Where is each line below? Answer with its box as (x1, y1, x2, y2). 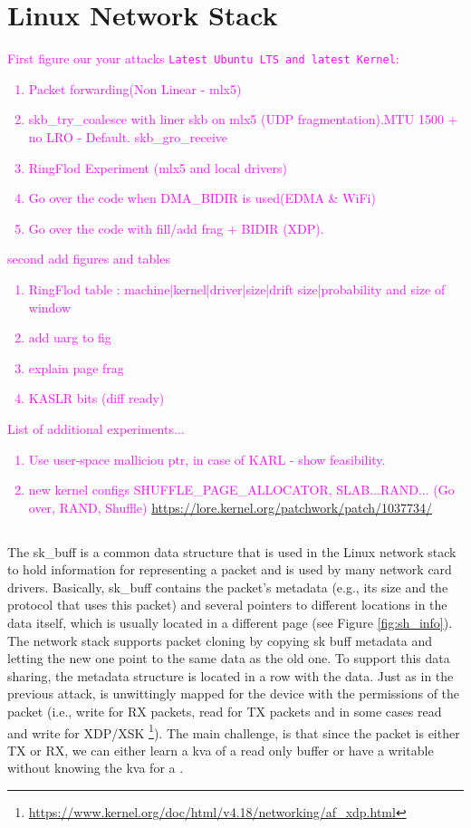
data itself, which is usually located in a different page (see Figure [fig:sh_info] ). (7, 613, 453, 632)
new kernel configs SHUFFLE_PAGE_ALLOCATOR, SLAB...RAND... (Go (28, 480, 455, 499)
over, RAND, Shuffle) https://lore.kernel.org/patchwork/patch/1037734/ (28, 497, 432, 516)
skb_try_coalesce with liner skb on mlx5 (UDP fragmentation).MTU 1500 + (28, 110, 458, 129)
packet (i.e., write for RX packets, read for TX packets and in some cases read (7, 702, 442, 721)
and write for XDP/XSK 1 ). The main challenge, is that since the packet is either (7, 720, 460, 742)
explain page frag (28, 358, 124, 377)
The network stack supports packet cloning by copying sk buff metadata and (7, 631, 432, 650)
